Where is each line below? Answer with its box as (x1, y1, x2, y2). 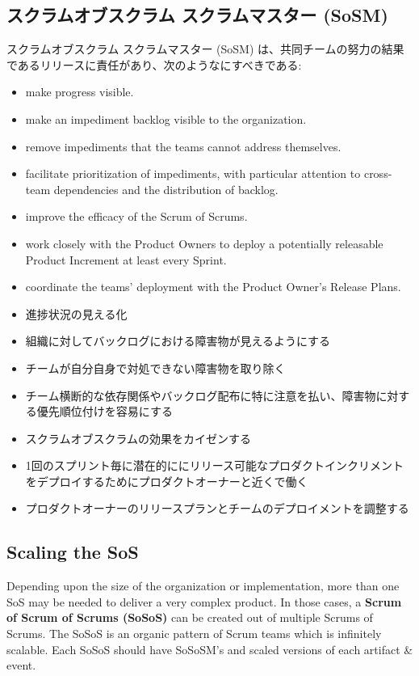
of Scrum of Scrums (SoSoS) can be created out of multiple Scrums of (6, 609, 373, 626)
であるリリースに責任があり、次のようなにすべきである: (6, 56, 302, 73)
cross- (363, 165, 392, 182)
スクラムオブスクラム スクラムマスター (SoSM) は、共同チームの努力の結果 (6, 40, 404, 57)
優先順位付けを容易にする (36, 403, 173, 420)
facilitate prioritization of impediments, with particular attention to (25, 165, 361, 182)
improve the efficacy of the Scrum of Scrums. (25, 208, 248, 225)
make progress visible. (25, 83, 134, 100)
